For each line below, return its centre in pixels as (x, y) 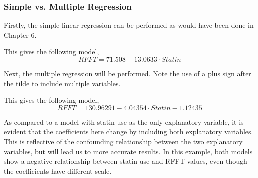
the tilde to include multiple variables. (62, 83)
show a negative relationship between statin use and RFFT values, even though (126, 161)
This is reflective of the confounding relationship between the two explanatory (123, 141)
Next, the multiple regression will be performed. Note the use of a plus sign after (128, 73)
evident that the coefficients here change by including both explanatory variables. (129, 132)
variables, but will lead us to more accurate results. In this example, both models (128, 151)
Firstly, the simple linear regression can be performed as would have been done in (129, 25)
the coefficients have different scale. (58, 171)
